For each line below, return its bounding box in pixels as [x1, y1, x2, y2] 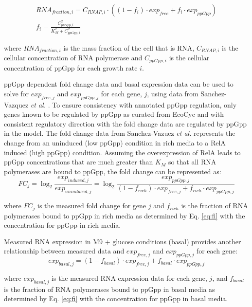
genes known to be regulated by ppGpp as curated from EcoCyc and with [4, 109, 224, 119]
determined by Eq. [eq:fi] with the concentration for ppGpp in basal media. [4, 293, 228, 304]
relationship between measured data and [4, 246, 125, 256]
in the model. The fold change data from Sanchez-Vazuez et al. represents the [4, 128, 235, 138]
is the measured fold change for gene [37, 200, 146, 211]
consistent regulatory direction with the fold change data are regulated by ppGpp [4, 118, 247, 128]
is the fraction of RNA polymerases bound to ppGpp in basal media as [4, 284, 215, 294]
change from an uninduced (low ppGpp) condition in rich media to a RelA [4, 138, 226, 148]
